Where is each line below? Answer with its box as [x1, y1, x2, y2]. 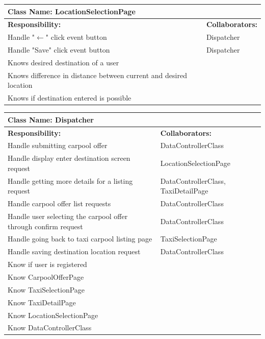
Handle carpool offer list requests [8, 198, 111, 209]
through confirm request [8, 221, 83, 231]
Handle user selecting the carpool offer [8, 211, 128, 221]
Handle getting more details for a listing [8, 175, 133, 186]
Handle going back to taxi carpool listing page [8, 233, 152, 244]
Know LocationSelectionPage [8, 309, 98, 320]
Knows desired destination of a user [8, 57, 119, 67]
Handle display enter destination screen [8, 153, 130, 163]
